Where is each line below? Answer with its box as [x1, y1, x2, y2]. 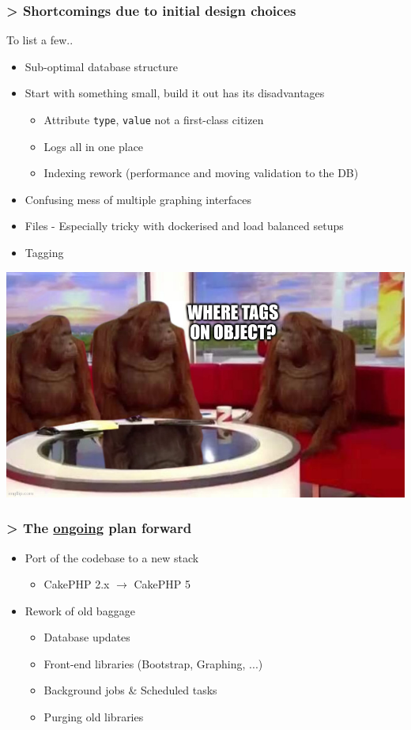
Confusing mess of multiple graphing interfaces [25, 191, 252, 207]
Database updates [43, 629, 130, 645]
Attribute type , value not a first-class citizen [43, 112, 264, 127]
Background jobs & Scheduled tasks [43, 682, 217, 698]
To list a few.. [6, 32, 74, 48]
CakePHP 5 [134, 576, 191, 592]
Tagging [25, 244, 64, 261]
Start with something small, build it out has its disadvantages [25, 85, 325, 101]
